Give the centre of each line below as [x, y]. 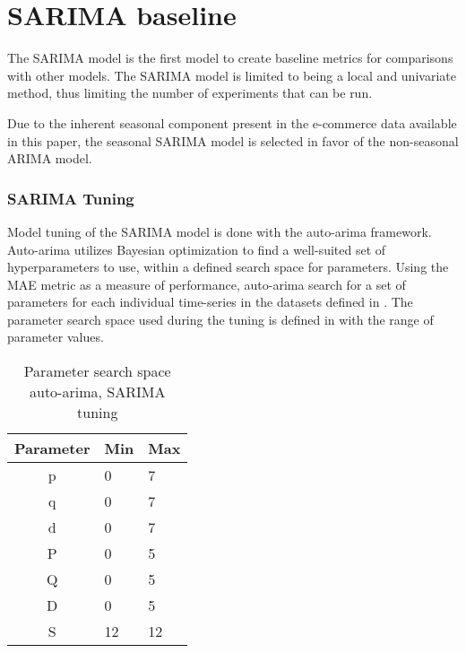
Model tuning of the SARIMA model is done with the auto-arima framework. [220, 231]
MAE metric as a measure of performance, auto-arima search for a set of [207, 284]
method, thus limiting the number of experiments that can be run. [190, 93]
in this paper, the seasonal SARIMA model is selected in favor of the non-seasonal [233, 140]
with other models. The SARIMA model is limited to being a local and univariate [232, 75]
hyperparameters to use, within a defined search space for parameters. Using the [228, 267]
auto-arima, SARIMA [98, 392]
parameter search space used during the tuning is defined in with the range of [220, 319]
